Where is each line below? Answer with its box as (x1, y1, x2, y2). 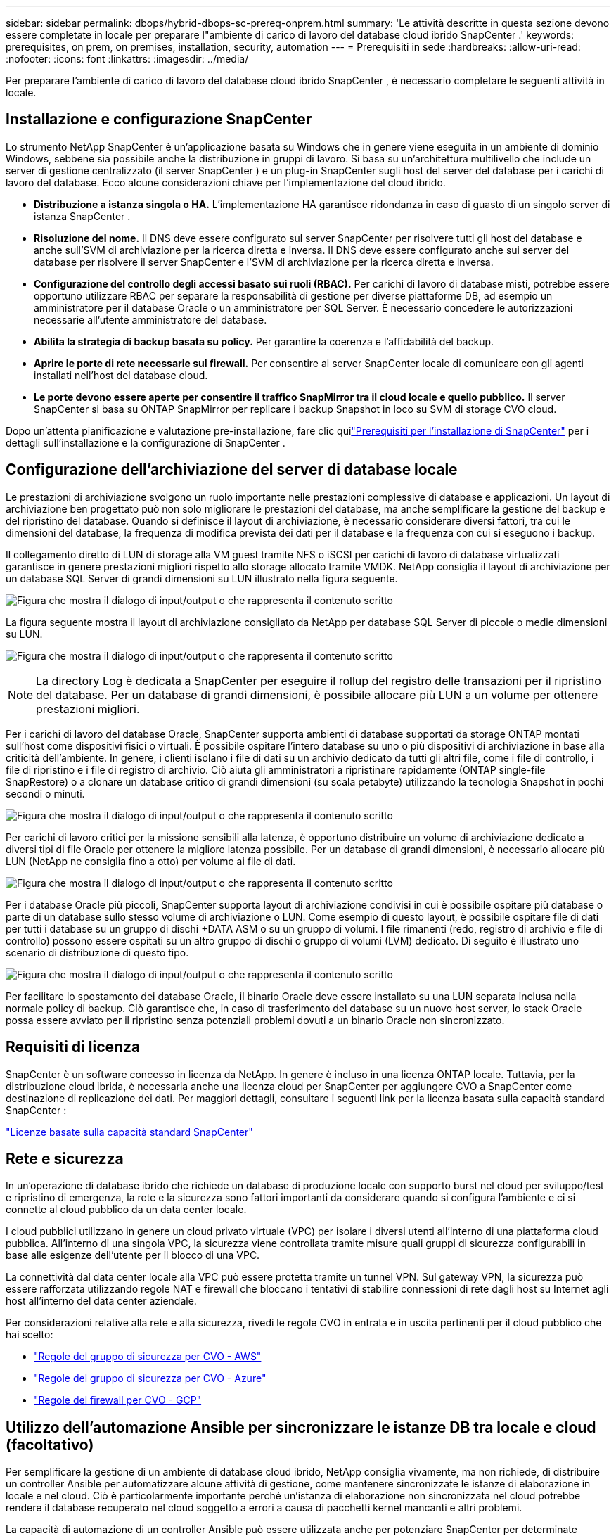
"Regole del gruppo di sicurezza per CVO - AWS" (34, 1350, 262, 1363)
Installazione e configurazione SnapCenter (6, 110, 312, 129)
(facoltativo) (6, 1435, 94, 1454)
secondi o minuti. (6, 787, 85, 800)
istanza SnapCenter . (34, 210, 131, 222)
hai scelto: (6, 1329, 53, 1341)
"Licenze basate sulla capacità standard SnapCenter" (6, 1125, 253, 1138)
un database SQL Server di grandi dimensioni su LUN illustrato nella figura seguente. (6, 572, 398, 584)
